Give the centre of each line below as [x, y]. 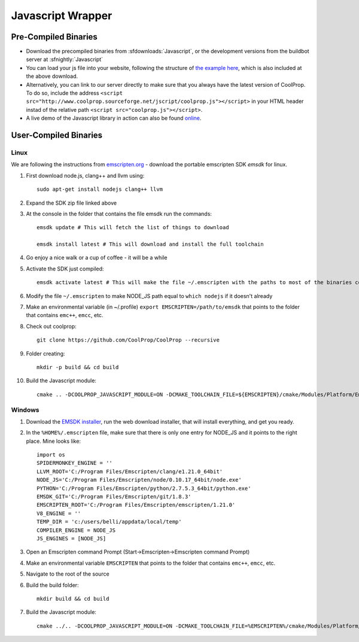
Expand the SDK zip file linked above [71, 203]
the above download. [52, 76]
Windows [25, 410]
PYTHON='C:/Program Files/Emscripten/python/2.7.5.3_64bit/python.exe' [144, 488]
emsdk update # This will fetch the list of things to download [133, 228]
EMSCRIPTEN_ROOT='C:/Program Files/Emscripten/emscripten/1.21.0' [136, 505]
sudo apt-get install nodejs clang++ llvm [100, 189]
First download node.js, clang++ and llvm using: [85, 175]
